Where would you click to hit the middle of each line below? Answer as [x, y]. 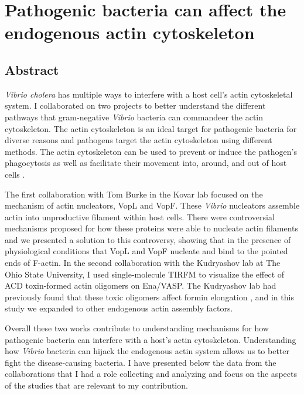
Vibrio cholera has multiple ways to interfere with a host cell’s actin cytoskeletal [149, 94]
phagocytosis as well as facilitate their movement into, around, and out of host [146, 163]
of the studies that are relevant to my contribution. [96, 385]
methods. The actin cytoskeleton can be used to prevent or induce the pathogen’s [151, 151]
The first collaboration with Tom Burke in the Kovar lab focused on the [134, 194]
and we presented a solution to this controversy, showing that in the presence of [148, 239]
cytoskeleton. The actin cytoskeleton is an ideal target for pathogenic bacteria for [151, 128]
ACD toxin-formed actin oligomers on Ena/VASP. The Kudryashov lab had [141, 285]
